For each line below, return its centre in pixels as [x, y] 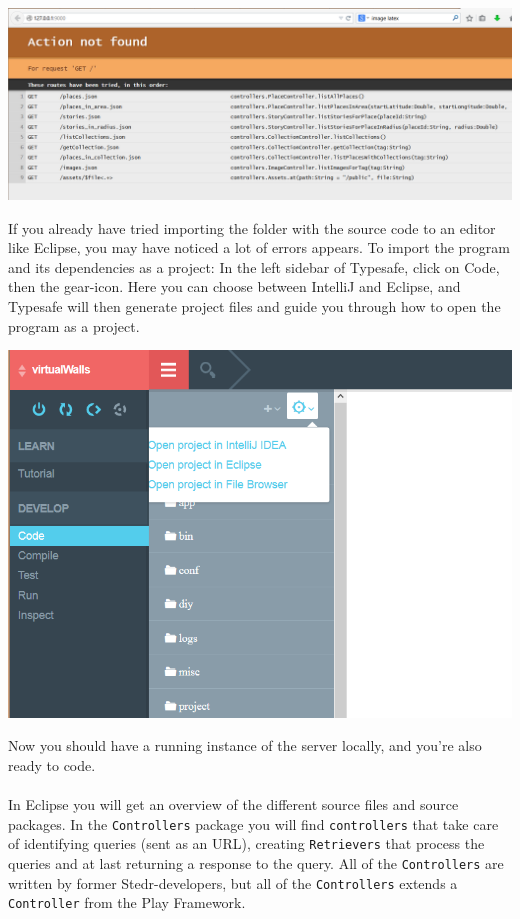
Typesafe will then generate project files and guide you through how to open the [254, 305]
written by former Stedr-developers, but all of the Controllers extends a [233, 882]
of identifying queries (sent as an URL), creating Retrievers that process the [246, 843]
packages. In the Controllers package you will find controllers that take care [253, 823]
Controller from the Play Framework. [127, 902]
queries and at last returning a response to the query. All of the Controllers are [256, 863]
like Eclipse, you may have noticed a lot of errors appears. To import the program [259, 247]
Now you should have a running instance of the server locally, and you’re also [245, 745]
